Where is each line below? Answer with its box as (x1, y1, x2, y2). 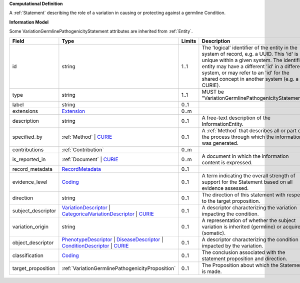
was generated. (201, 139, 238, 146)
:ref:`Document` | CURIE (61, 156, 118, 163)
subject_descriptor (12, 207, 56, 214)
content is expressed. (201, 159, 252, 166)
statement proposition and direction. (201, 255, 287, 262)
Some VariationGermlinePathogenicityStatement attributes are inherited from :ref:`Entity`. (9, 28, 193, 35)
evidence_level (12, 178, 47, 185)
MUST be (201, 88, 224, 95)
